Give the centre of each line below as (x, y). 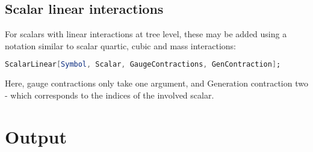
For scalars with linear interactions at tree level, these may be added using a (146, 34)
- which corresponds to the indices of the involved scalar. (110, 95)
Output (36, 136)
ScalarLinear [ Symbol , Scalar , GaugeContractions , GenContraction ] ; (143, 65)
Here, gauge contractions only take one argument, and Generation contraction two (156, 83)
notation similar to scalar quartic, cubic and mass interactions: (120, 45)
